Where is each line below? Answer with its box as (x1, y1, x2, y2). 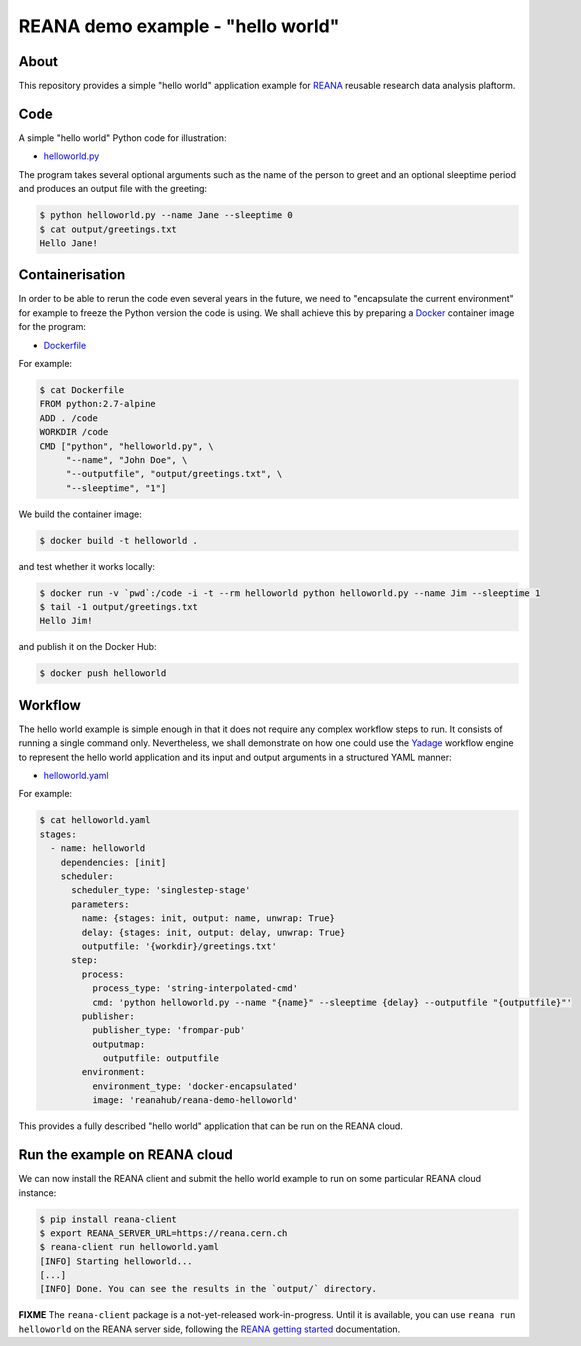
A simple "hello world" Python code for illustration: (18, 131, 227, 144)
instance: (18, 1186, 57, 1199)
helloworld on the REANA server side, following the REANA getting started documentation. (18, 1323, 401, 1335)
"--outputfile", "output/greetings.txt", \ (65, 468, 283, 480)
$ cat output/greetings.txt (39, 223, 177, 235)
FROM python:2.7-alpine (39, 398, 157, 410)
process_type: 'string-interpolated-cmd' (91, 983, 299, 994)
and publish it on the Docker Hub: (18, 641, 157, 653)
